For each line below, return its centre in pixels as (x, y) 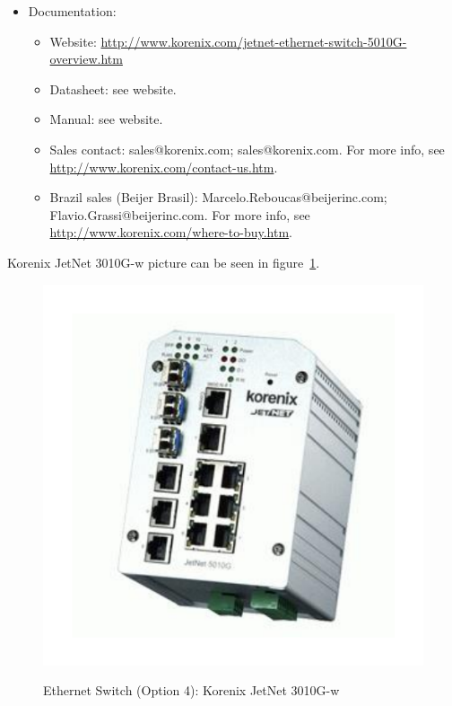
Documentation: (72, 11)
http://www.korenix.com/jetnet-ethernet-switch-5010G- (254, 41)
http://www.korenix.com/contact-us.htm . (164, 167)
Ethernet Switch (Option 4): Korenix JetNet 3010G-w (191, 690)
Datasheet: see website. (113, 88)
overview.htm (86, 59)
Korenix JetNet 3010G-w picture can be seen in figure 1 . (164, 262)
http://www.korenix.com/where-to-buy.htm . (171, 232)
